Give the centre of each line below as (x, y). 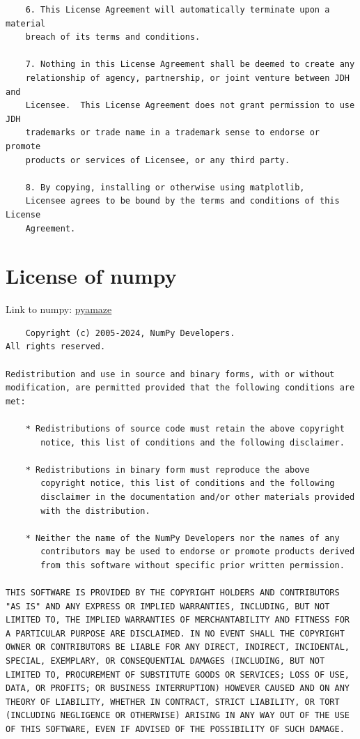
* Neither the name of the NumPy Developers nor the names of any (182, 538)
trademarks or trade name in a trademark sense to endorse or (173, 133)
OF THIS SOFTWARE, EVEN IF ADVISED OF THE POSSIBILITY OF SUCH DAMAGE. (175, 730)
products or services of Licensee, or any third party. (158, 160)
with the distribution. (95, 511)
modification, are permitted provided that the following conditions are (180, 388)
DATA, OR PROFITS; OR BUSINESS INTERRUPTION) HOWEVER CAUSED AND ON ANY (178, 688)
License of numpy (91, 276)
